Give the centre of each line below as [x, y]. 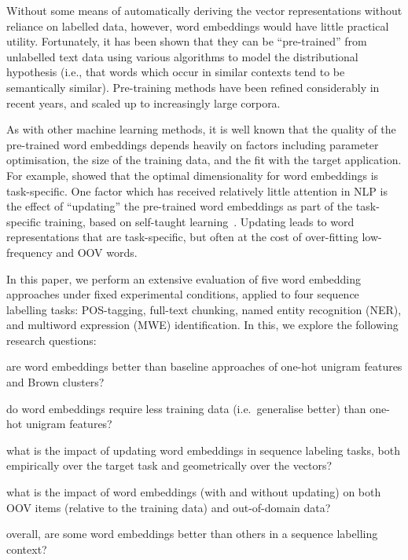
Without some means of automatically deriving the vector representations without [204, 10]
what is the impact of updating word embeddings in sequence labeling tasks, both [203, 450]
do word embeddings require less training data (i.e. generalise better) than [186, 408]
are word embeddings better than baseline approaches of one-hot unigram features [204, 366]
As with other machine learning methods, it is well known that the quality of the [201, 129]
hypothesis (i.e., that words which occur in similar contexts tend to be [176, 72]
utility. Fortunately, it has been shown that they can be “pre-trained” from [187, 41]
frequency [29, 252]
